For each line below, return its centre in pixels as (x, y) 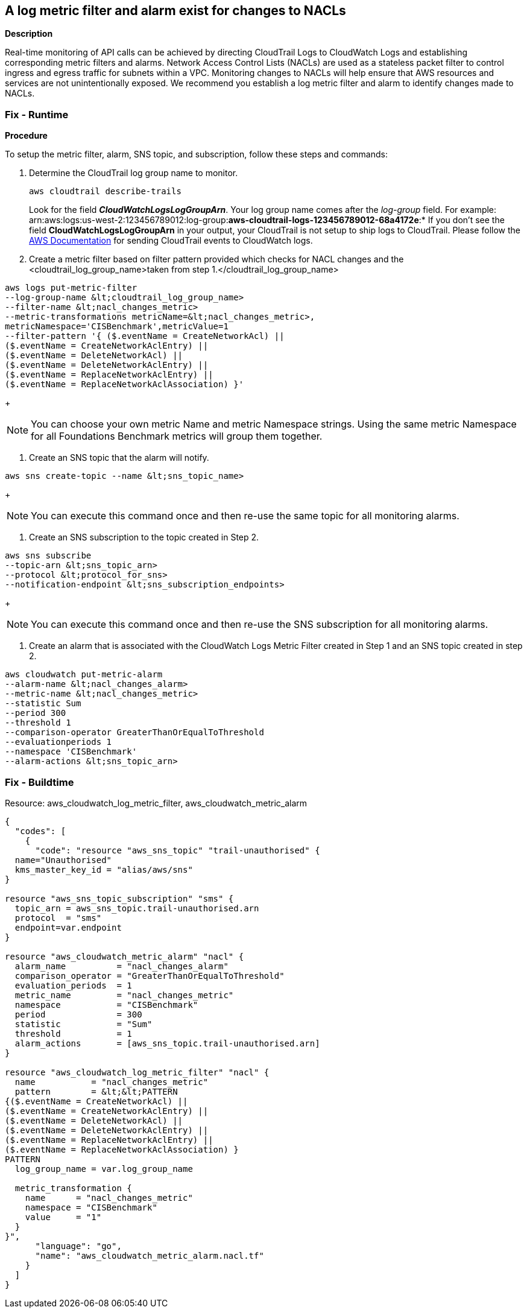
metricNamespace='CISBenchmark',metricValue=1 (117, 327)
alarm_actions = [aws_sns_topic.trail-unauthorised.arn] (167, 1043)
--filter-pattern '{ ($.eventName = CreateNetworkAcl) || (145, 336)
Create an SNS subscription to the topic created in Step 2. (144, 537)
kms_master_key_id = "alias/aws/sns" (104, 869)
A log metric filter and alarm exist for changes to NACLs (175, 11)
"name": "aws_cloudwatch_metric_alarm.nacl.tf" (150, 1255)
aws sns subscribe (48, 556)
